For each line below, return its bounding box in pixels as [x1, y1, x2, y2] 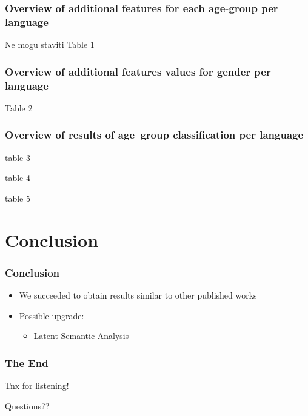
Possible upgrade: [19, 309, 84, 322]
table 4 [5, 171, 30, 184]
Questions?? [5, 399, 50, 412]
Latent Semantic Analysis [33, 329, 129, 342]
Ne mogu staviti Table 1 [5, 38, 95, 51]
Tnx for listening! [5, 379, 69, 392]
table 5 [5, 191, 30, 204]
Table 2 [5, 101, 33, 114]
